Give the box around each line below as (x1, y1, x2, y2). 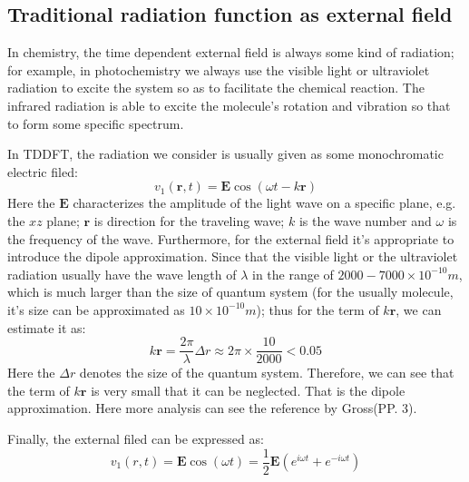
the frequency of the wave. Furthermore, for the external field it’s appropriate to (7, 229, 454, 248)
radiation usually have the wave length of (7, 264, 237, 283)
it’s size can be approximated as (7, 300, 185, 319)
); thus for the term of (256, 300, 379, 319)
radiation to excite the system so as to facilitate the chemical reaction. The (7, 78, 425, 97)
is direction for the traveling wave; (93, 211, 285, 230)
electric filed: (7, 162, 78, 181)
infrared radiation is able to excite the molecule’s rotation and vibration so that (7, 95, 451, 114)
